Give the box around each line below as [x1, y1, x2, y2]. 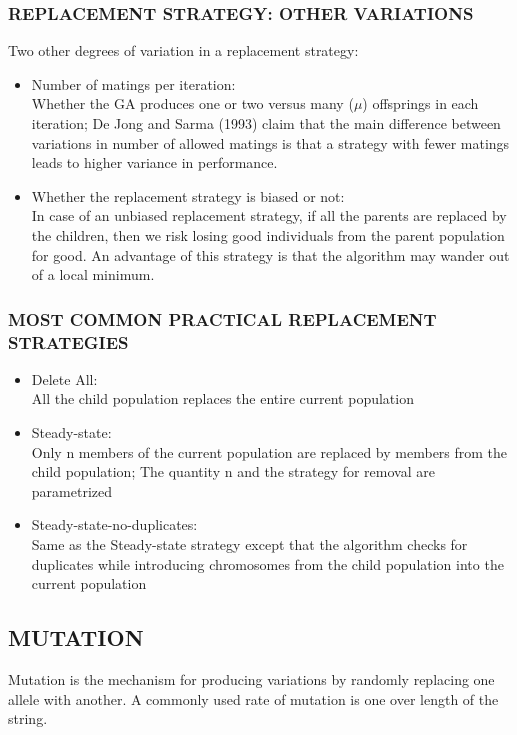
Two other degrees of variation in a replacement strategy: [8, 40, 359, 61]
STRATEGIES [8, 329, 129, 354]
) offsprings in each [362, 93, 479, 114]
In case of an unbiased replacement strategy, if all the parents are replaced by [31, 205, 507, 226]
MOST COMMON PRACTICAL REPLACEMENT [8, 306, 437, 331]
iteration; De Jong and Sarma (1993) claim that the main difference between [31, 113, 501, 133]
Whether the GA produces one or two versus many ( [31, 93, 354, 114]
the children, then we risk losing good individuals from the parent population [31, 224, 505, 245]
